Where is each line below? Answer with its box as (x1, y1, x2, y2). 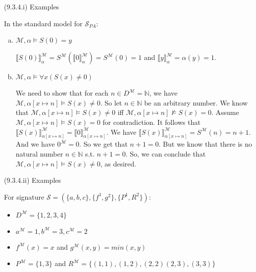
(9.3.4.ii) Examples (4, 175, 61, 185)
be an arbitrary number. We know (144, 97, 248, 108)
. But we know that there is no (158, 139, 253, 149)
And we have (15, 139, 55, 149)
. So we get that (79, 139, 128, 149)
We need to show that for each (15, 88, 108, 98)
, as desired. (100, 158, 137, 168)
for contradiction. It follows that (102, 116, 201, 127)
